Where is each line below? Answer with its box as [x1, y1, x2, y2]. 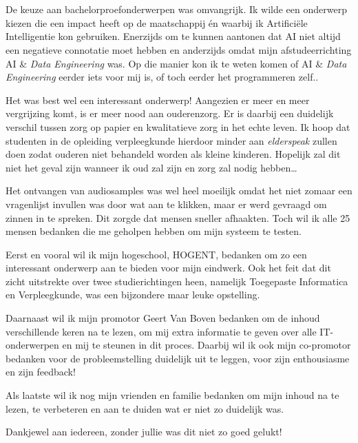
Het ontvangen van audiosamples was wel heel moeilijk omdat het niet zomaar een [6, 183, 352, 198]
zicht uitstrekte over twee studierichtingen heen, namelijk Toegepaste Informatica [6, 274, 348, 288]
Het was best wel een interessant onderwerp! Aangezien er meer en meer [6, 92, 310, 107]
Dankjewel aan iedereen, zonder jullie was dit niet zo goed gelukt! [6, 424, 282, 439]
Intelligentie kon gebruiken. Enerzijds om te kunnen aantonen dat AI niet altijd [6, 29, 341, 43]
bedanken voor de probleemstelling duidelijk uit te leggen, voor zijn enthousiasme [6, 351, 350, 365]
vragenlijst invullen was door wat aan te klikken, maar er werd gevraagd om [6, 196, 327, 211]
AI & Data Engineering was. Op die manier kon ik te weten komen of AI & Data [6, 56, 347, 70]
